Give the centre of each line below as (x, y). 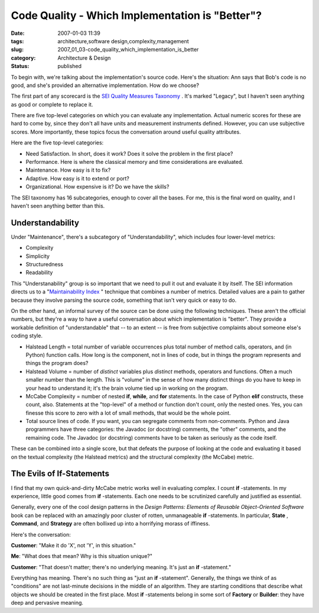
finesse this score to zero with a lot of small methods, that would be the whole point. (128, 413)
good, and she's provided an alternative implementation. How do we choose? (105, 85)
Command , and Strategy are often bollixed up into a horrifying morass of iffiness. (110, 524)
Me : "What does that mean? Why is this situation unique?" (82, 556)
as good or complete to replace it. (52, 104)
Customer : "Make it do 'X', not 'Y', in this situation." (73, 545)
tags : (17, 41)
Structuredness (44, 264)
